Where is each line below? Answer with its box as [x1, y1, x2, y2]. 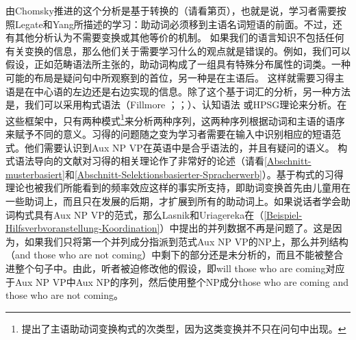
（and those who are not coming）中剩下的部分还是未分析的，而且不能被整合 [5, 247, 344, 262]
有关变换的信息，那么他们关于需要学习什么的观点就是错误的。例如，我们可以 [5, 43, 351, 58]
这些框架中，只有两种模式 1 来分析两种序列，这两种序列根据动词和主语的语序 [5, 111, 345, 127]
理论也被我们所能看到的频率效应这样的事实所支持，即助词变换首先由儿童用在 [5, 180, 351, 195]
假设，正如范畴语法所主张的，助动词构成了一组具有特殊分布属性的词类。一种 [5, 57, 351, 71]
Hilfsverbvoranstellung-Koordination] [5, 221, 160, 235]
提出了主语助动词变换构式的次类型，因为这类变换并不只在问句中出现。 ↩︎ [21, 321, 346, 335]
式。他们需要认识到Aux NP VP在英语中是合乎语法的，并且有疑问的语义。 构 [5, 140, 348, 154]
